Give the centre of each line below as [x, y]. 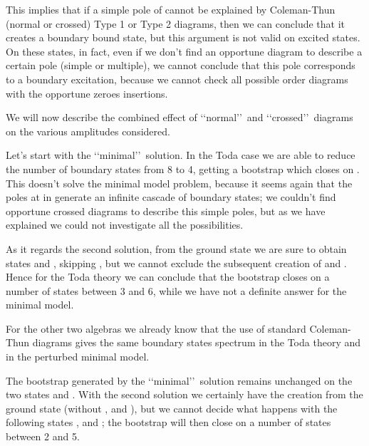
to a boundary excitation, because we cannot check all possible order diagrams [177, 79]
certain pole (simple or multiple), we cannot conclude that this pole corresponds [181, 65]
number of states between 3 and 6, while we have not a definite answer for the [176, 290]
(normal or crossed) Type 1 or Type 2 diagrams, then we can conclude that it [175, 23]
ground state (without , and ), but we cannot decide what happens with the [172, 408]
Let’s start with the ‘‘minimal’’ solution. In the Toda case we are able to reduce [181, 155]
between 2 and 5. [43, 436]
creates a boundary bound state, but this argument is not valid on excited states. [183, 37]
